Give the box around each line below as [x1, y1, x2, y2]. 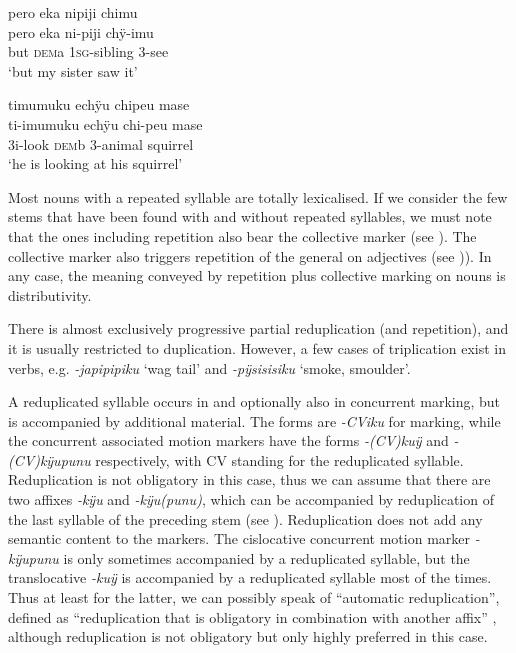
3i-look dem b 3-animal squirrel [8, 133, 194, 154]
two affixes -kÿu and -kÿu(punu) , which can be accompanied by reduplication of [8, 489, 494, 510]
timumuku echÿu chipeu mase [8, 94, 190, 115]
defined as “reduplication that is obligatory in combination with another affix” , [8, 606, 497, 627]
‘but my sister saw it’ [8, 60, 138, 81]
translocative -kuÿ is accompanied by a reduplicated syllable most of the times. [8, 567, 492, 588]
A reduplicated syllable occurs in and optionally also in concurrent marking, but [8, 391, 501, 412]
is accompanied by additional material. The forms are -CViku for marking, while [8, 410, 501, 431]
